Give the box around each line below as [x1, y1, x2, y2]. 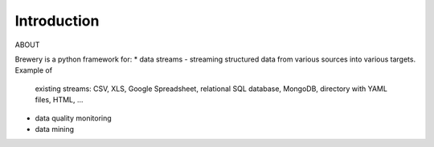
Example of [14, 66, 52, 75]
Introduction [14, 12, 100, 30]
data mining [35, 124, 75, 133]
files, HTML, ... [35, 95, 84, 105]
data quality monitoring [35, 113, 112, 123]
